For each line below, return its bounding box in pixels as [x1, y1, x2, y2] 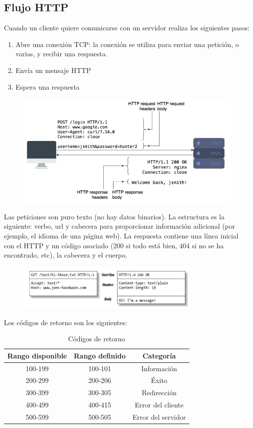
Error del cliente [135, 400, 184, 410]
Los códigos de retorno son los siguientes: [4, 317, 127, 327]
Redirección [141, 387, 177, 398]
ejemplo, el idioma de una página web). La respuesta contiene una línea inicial [4, 231, 239, 241]
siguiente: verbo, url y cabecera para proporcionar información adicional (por [4, 221, 235, 231]
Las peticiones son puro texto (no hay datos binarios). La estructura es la [4, 211, 225, 221]
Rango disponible [7, 350, 67, 360]
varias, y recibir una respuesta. [15, 48, 108, 59]
